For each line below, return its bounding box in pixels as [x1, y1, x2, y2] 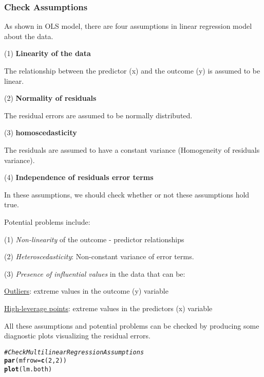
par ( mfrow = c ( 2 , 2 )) [4, 357, 67, 365]
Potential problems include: [4, 216, 90, 227]
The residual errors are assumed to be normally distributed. [4, 110, 193, 120]
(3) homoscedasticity [4, 127, 77, 138]
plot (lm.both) [4, 366, 52, 373]
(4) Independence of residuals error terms [4, 172, 154, 183]
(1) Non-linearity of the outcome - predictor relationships [4, 234, 184, 244]
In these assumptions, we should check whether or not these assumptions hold [4, 189, 250, 200]
